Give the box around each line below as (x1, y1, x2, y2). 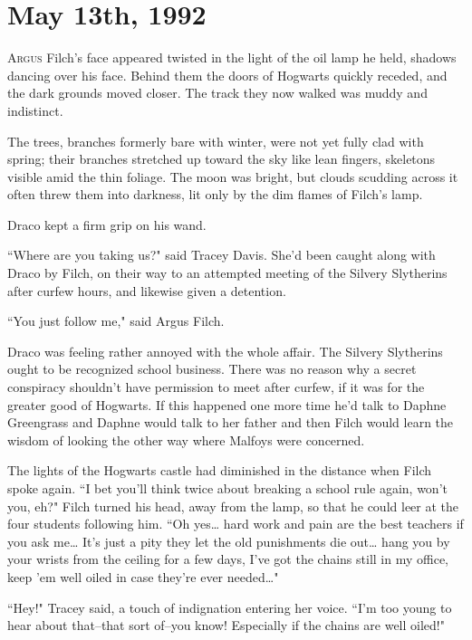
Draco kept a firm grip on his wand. (7, 215, 207, 234)
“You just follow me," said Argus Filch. (7, 311, 225, 330)
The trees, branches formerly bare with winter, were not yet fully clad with (7, 131, 424, 150)
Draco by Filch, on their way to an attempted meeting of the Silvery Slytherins (7, 263, 448, 282)
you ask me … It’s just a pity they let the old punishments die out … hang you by (7, 531, 450, 550)
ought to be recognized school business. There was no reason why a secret (7, 359, 417, 378)
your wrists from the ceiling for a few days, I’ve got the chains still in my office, (7, 549, 448, 568)
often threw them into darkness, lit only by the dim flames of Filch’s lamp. (7, 185, 423, 204)
